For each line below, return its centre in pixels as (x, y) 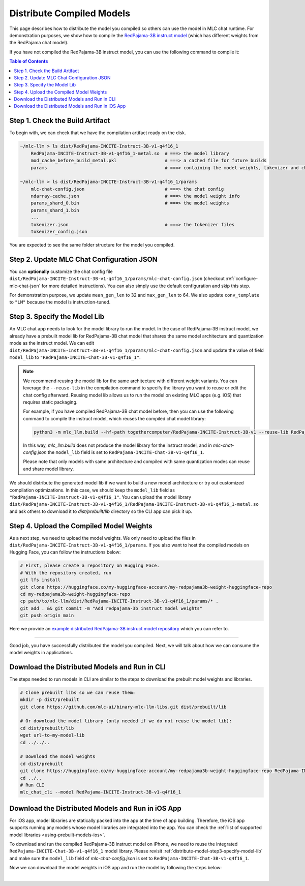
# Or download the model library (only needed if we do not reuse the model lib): (126, 721)
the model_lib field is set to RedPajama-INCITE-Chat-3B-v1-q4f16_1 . (126, 452)
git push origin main (47, 616)
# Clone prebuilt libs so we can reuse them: (78, 692)
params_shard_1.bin (55, 210)
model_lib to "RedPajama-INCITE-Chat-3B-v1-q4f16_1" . (75, 357)
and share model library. (49, 469)
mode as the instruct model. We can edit (52, 343)
